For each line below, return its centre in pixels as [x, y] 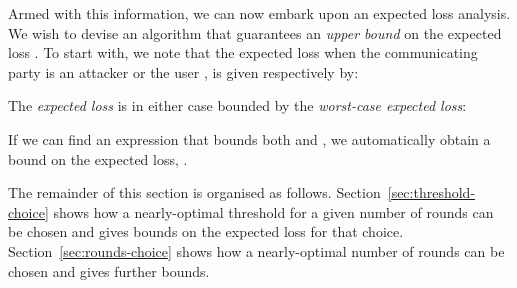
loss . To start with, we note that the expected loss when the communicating [243, 52]
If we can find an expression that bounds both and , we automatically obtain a [249, 138]
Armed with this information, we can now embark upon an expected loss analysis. [259, 13]
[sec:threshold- [431, 192]
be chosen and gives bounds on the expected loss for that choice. [206, 231]
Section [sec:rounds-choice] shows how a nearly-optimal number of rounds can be [256, 250]
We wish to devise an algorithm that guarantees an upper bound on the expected [255, 32]
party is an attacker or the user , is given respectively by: [183, 71]
